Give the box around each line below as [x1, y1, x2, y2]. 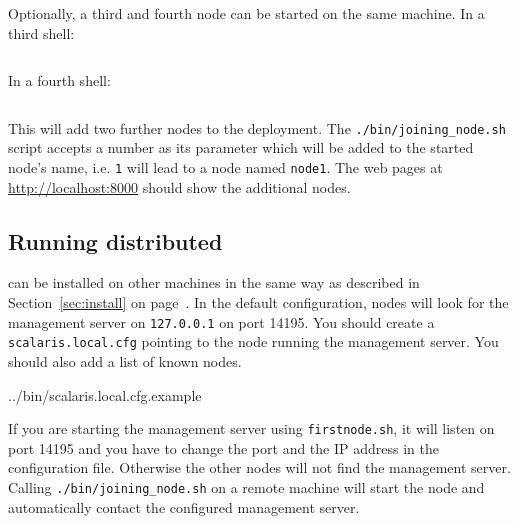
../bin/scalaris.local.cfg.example [8, 384, 202, 405]
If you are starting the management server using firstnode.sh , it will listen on [8, 418, 495, 439]
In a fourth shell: [8, 70, 111, 91]
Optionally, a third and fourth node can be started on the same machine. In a [8, 3, 485, 23]
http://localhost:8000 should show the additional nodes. [8, 176, 351, 197]
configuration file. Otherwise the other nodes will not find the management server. [8, 457, 511, 478]
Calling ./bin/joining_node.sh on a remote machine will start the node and [8, 477, 485, 498]
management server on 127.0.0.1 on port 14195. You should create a [8, 311, 435, 332]
